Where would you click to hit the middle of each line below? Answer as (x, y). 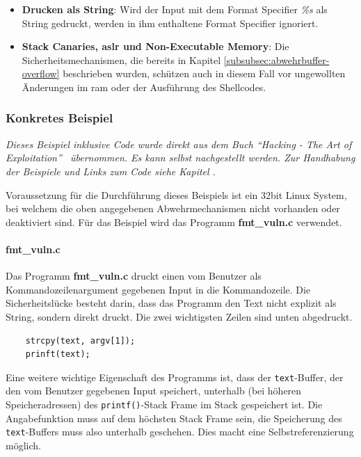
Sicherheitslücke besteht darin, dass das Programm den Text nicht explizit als (171, 303)
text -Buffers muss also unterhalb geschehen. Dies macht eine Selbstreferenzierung (180, 432)
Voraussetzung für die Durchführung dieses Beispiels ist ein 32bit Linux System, (176, 194)
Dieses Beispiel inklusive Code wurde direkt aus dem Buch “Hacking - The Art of (179, 144)
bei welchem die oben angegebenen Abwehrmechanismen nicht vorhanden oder (173, 208)
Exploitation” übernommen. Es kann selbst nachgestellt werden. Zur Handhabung (180, 158)
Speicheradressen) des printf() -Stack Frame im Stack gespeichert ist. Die (164, 404)
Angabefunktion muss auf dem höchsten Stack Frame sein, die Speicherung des (174, 418)
